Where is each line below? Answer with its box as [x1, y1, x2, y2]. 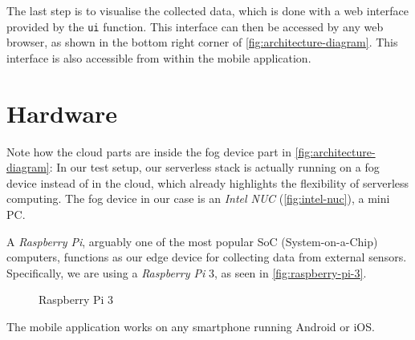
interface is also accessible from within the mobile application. [6, 49, 311, 66]
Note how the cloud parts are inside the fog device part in [6, 143, 291, 160]
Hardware [6, 96, 118, 129]
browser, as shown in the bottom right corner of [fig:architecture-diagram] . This [6, 34, 398, 51]
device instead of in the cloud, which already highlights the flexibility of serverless [6, 174, 409, 191]
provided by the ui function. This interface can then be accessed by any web [6, 18, 384, 34]
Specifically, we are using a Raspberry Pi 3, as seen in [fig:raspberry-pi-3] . [6, 264, 367, 281]
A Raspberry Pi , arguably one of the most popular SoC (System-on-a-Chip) [6, 233, 378, 249]
